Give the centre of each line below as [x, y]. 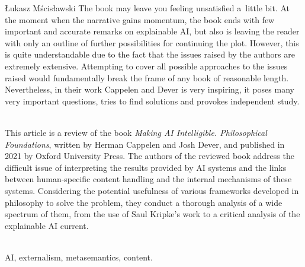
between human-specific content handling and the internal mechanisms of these [148, 179]
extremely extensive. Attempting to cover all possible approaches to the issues [146, 66]
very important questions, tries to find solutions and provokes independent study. [152, 101]
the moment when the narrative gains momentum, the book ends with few [140, 19]
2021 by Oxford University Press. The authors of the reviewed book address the [150, 156]
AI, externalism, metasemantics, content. [79, 257]
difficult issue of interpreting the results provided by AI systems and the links [146, 167]
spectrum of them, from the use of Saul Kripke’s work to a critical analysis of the [152, 214]
